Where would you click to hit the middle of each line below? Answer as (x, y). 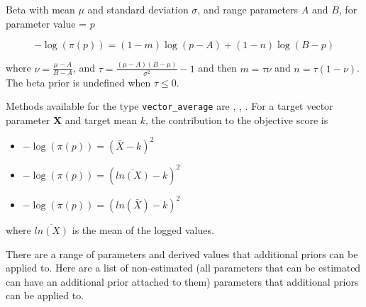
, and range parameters (248, 9)
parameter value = (46, 23)
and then (217, 68)
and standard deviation (138, 9)
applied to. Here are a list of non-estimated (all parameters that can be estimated (183, 268)
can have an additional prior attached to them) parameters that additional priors (182, 281)
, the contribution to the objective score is (237, 119)
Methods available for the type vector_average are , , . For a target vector (170, 106)
